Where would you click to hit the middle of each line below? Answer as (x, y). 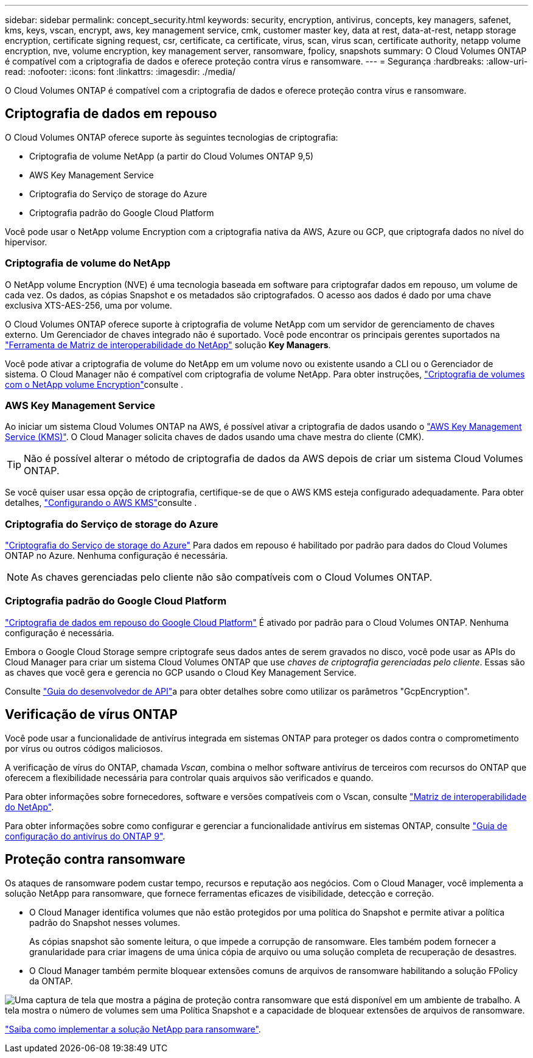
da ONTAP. (51, 981)
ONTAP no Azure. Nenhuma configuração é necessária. (117, 556)
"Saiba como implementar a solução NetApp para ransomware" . (133, 1029)
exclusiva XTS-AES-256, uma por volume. (89, 305)
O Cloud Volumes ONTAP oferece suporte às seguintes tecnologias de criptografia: (172, 137)
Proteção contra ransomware (95, 860)
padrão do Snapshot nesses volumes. (105, 922)
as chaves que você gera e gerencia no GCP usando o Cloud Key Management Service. (181, 672)
